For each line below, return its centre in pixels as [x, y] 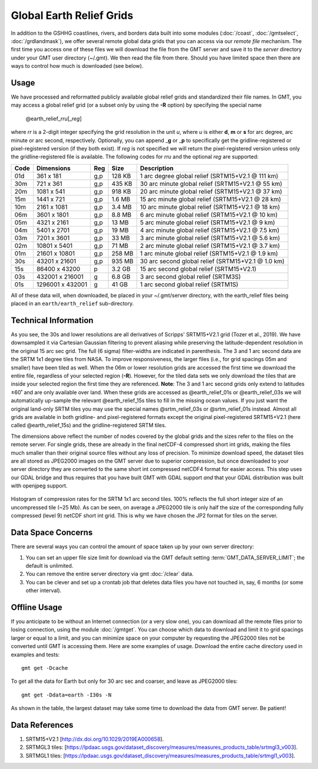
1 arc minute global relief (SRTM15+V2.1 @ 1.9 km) [209, 253]
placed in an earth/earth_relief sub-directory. [72, 303]
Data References [42, 725]
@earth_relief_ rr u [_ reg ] [54, 119]
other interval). [44, 591]
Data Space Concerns [52, 533]
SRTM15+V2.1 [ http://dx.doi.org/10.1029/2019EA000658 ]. [95, 739]
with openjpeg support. [39, 486]
